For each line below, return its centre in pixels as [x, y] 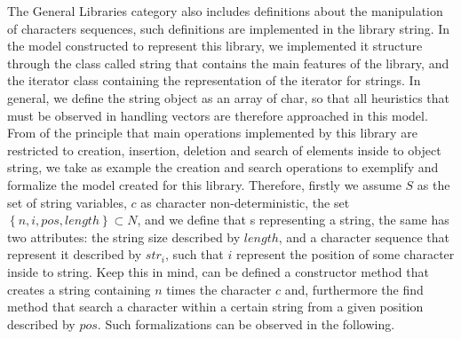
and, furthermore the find [354, 289]
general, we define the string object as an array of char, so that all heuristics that [228, 97]
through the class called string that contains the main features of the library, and [228, 63]
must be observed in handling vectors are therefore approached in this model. [218, 115]
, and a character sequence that [364, 237]
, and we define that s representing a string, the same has [293, 220]
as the [433, 184]
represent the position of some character [345, 254]
